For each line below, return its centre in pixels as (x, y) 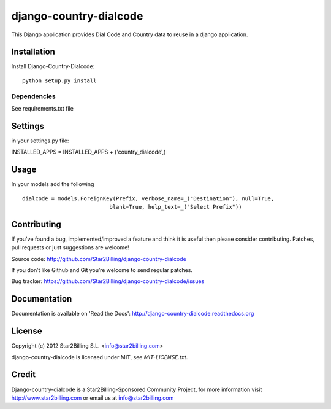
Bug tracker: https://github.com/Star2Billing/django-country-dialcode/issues (108, 281)
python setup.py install (59, 80)
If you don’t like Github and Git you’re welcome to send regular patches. (102, 270)
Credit (24, 375)
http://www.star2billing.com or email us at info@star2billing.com (93, 398)
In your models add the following (53, 184)
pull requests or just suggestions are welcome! (70, 247)
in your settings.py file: (40, 141)
